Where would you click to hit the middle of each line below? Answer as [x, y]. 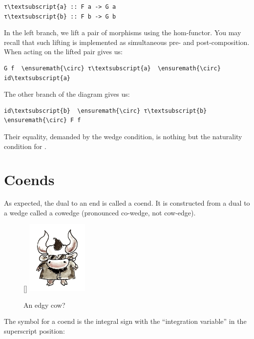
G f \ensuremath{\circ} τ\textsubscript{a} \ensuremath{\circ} [112, 68]
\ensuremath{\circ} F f [42, 120]
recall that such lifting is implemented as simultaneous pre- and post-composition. [127, 42]
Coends [29, 180]
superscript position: [34, 330]
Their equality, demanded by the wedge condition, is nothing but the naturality [123, 136]
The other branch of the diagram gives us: [67, 94]
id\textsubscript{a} [37, 78]
